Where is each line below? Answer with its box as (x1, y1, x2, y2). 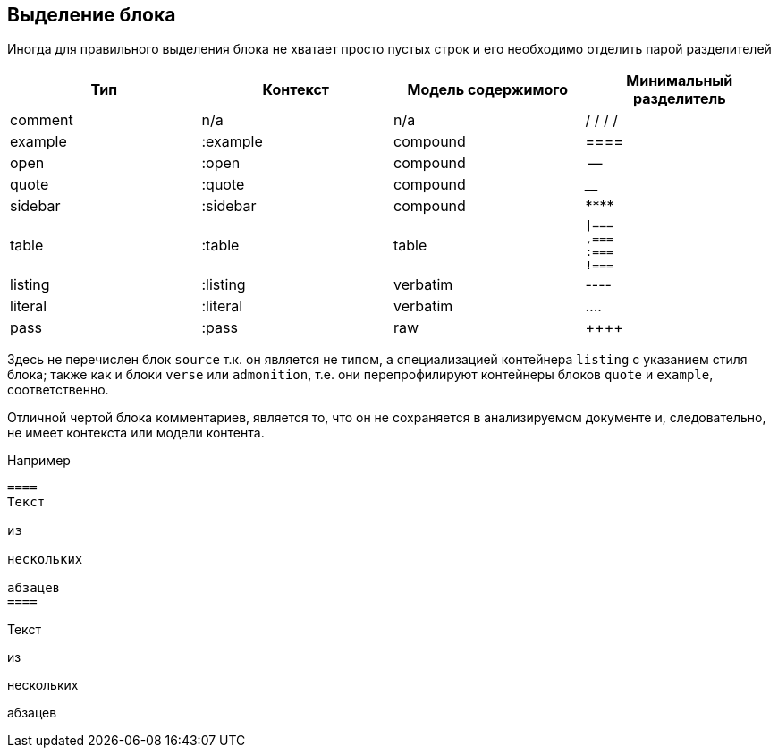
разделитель (632, 89, 726, 108)
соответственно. (7, 382, 109, 398)
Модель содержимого (407, 81, 568, 99)
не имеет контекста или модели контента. (7, 425, 265, 441)
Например (7, 453, 71, 469)
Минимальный (626, 72, 733, 90)
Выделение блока (7, 4, 176, 26)
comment (10, 111, 73, 130)
